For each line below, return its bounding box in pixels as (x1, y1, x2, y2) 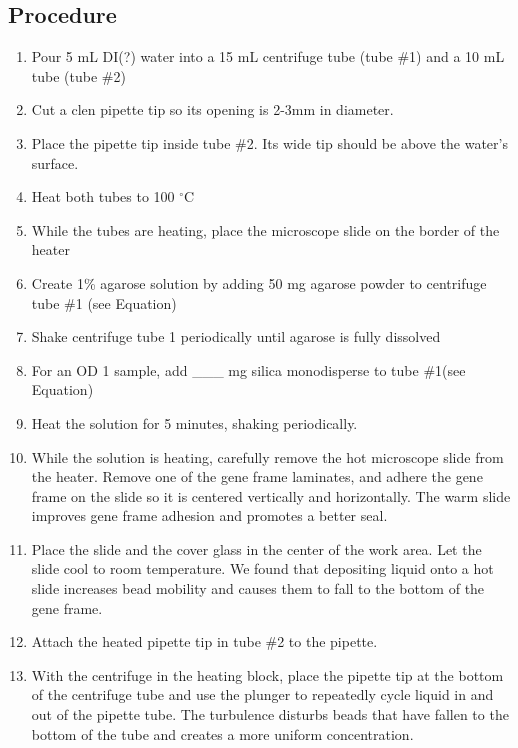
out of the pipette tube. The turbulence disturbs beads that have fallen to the (31, 704, 509, 725)
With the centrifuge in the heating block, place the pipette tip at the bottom (31, 664, 504, 685)
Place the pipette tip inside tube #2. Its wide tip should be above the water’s (31, 132, 508, 153)
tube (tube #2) (31, 65, 126, 86)
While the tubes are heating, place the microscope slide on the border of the (31, 219, 500, 240)
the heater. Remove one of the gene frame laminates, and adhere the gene (31, 466, 483, 487)
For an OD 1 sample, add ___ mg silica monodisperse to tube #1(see (31, 359, 466, 380)
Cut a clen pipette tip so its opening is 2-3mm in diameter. (31, 99, 394, 120)
